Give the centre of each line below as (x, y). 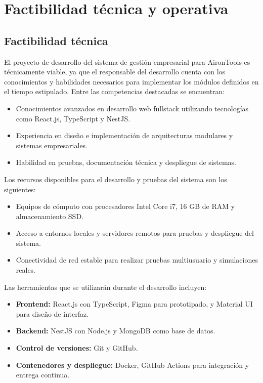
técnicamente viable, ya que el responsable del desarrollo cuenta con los (115, 72)
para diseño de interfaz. (52, 313)
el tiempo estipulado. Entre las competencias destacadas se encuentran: (115, 91)
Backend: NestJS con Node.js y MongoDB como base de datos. (116, 331)
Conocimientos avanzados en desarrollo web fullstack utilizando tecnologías (132, 108)
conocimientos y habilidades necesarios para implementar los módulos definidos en (131, 81)
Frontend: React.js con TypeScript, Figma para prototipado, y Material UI (134, 304)
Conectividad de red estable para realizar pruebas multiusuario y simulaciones (137, 260)
